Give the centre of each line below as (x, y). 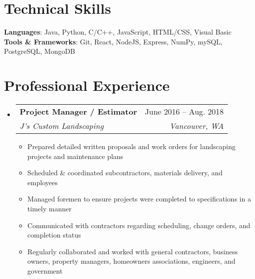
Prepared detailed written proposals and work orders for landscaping (131, 146)
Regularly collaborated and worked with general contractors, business (133, 251)
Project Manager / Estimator (78, 112)
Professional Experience (87, 85)
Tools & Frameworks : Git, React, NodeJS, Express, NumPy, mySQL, (113, 41)
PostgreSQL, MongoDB (40, 51)
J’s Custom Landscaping (62, 126)
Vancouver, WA (197, 126)
